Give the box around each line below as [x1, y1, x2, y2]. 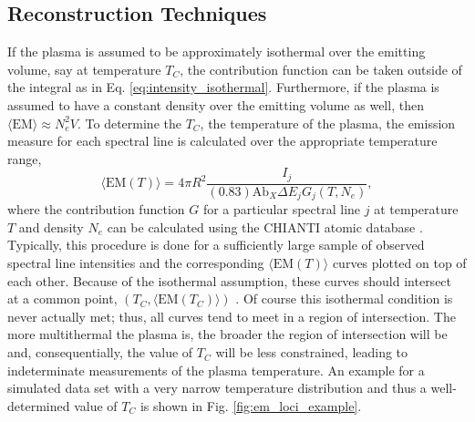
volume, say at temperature [7, 59, 161, 78]
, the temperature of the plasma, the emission [200, 113, 456, 132]
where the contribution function [7, 200, 185, 219]
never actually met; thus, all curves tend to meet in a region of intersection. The [7, 306, 456, 325]
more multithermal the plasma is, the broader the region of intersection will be [7, 324, 448, 344]
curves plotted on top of [332, 253, 467, 273]
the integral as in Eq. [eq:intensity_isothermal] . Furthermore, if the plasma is [7, 77, 439, 97]
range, [7, 149, 42, 168]
